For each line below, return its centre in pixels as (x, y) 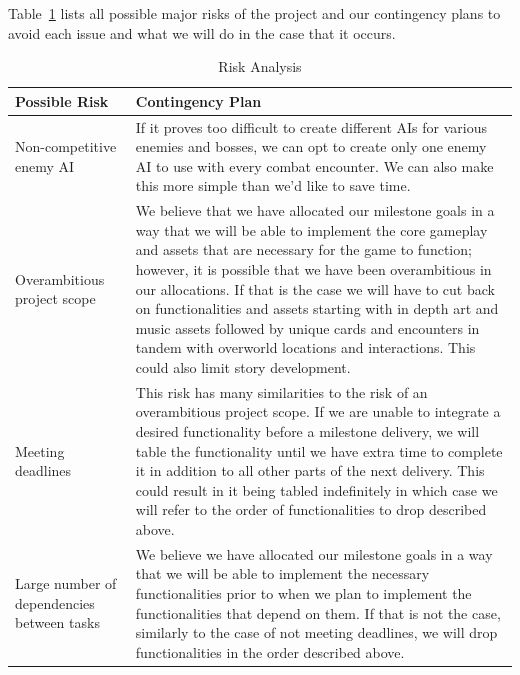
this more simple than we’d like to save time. (273, 185)
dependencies (55, 602)
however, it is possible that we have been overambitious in (313, 269)
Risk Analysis (260, 66)
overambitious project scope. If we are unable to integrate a (318, 411)
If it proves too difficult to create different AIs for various (311, 126)
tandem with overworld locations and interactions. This (305, 347)
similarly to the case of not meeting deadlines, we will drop (316, 632)
